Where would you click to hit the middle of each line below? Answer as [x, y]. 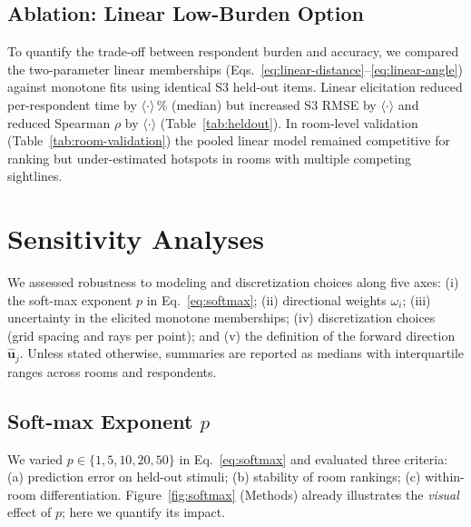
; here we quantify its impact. [143, 512]
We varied [35, 458]
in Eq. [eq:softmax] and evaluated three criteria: [314, 458]
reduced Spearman [59, 122]
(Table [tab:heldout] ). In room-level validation [289, 122]
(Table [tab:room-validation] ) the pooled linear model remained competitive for [229, 140]
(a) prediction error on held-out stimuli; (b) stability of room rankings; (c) [214, 477]
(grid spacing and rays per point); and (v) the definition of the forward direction [231, 335]
